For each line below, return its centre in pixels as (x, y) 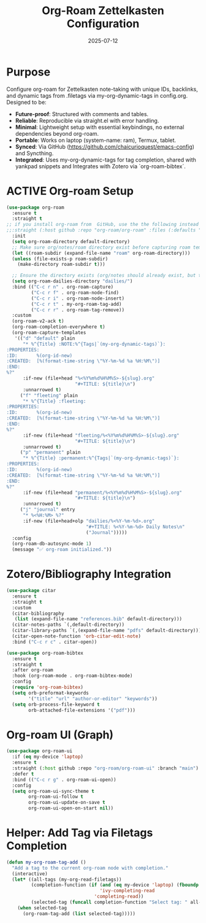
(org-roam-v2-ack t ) (38, 321)
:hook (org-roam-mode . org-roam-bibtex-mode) (72, 676)
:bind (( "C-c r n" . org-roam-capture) (63, 287)
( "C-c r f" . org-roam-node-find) (75, 292)
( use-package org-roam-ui (39, 751)
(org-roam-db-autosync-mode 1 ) (52, 544)
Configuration (103, 24)
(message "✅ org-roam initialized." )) (62, 550)
